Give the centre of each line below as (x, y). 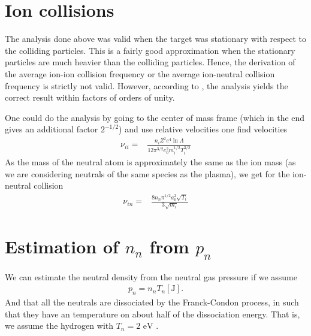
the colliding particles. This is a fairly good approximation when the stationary (150, 50)
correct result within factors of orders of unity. (90, 97)
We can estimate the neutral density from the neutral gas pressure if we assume (151, 276)
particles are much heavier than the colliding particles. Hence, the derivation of (150, 62)
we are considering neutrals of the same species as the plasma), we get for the (147, 173)
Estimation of (62, 246)
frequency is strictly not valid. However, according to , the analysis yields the (147, 85)
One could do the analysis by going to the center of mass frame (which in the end (155, 117)
